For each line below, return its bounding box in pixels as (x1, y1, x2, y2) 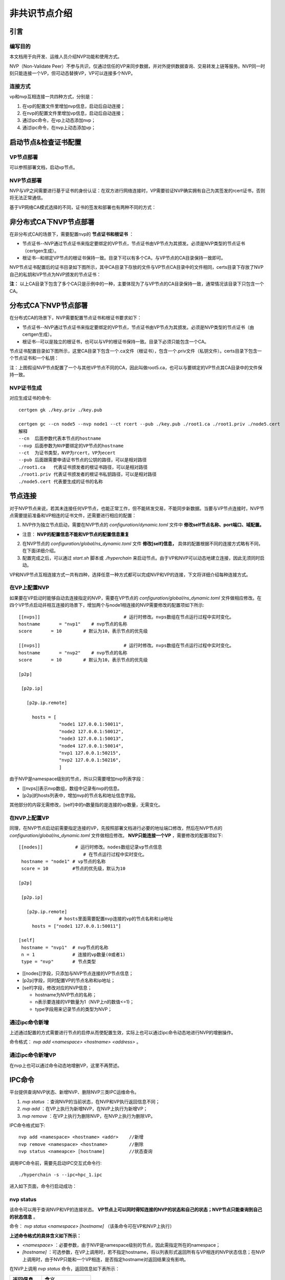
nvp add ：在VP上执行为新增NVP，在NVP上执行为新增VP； (22, 1106, 148, 1112)
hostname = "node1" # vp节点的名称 (21, 859, 106, 865)
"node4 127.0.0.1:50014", (59, 743, 124, 749)
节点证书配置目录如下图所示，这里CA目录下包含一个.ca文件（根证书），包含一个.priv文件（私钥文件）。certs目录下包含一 (9, 348, 262, 354)
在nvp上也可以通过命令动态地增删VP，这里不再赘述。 (9, 1062, 122, 1069)
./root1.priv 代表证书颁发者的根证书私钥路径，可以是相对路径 (18, 472, 157, 477)
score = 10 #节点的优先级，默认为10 (21, 866, 125, 871)
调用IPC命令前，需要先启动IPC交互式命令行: (9, 1160, 102, 1166)
